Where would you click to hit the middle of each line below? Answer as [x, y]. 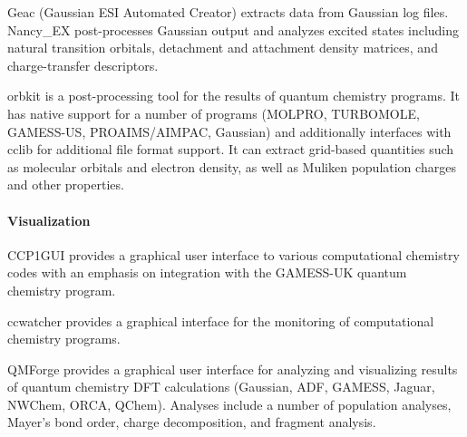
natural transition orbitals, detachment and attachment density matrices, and [223, 48]
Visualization [49, 220]
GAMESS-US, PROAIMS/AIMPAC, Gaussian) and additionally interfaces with [229, 131]
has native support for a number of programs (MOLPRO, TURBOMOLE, [214, 113]
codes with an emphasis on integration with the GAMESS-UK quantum [207, 272]
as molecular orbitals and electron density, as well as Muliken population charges [232, 166]
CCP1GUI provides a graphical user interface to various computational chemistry [233, 254]
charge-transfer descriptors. [83, 65]
